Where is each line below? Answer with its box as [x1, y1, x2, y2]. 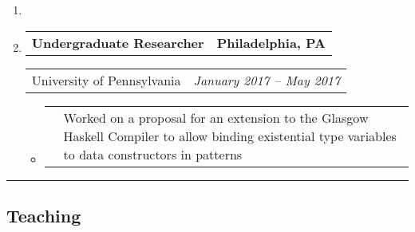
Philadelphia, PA [216, 33, 326, 52]
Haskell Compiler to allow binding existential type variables [63, 126, 397, 145]
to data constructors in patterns [63, 144, 243, 163]
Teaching [6, 203, 81, 227]
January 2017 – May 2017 [193, 70, 341, 89]
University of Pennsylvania [31, 70, 181, 89]
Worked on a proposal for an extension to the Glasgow [63, 108, 369, 127]
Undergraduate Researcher [31, 33, 204, 52]
